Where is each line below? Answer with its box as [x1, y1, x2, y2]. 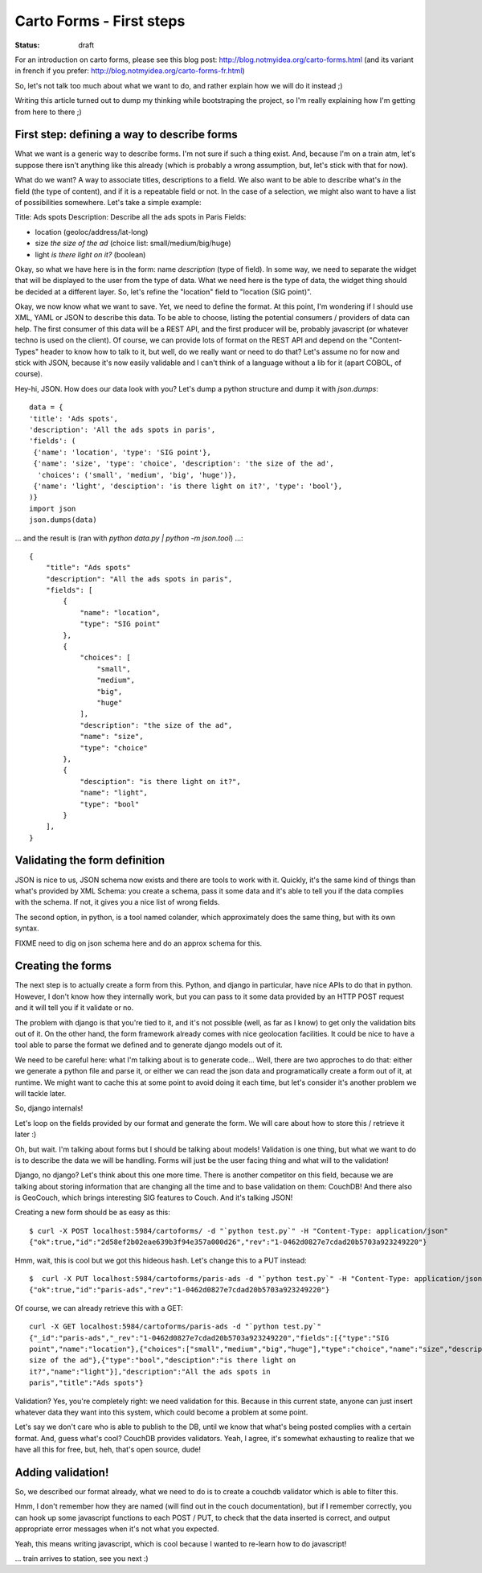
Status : [14, 40, 40, 50]
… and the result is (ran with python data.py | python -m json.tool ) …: [14, 533, 244, 543]
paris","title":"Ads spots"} [29, 1378, 144, 1387]
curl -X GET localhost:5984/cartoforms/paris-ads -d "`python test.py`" [29, 1322, 321, 1331]
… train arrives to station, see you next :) [14, 1553, 149, 1563]
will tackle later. [14, 1088, 67, 1098]
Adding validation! [14, 1465, 109, 1479]
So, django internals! [14, 1103, 84, 1113]
